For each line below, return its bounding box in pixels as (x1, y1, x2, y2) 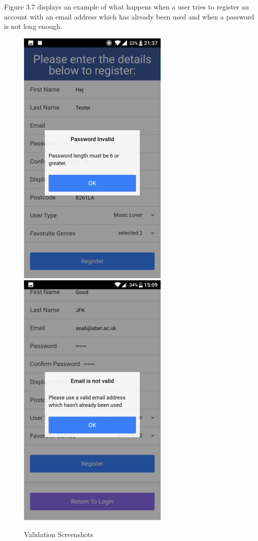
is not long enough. (4, 21, 62, 31)
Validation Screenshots (24, 529, 93, 539)
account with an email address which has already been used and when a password (4, 11, 255, 21)
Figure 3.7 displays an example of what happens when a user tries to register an (4, 1, 249, 11)
